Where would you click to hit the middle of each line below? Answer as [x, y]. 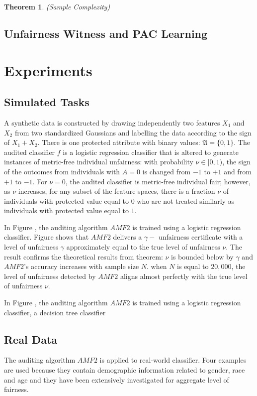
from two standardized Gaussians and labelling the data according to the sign [133, 132]
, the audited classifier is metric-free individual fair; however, [158, 181]
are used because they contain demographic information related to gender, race [125, 370]
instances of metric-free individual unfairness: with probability [99, 162]
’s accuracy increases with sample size [82, 266]
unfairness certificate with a [201, 237]
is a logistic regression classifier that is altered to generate [151, 152]
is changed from [167, 171]
